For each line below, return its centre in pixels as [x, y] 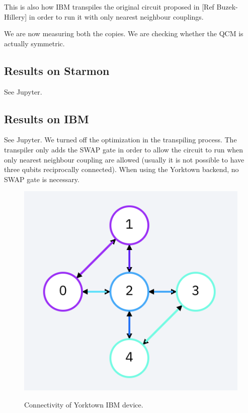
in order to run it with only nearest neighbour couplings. [116, 16]
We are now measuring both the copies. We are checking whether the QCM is [124, 33]
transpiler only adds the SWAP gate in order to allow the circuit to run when [124, 149]
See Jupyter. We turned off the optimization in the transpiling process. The [120, 140]
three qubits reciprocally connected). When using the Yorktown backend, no [121, 169]
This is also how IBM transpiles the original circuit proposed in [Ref [109, 7]
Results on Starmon [57, 70]
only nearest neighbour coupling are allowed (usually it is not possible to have [124, 159]
